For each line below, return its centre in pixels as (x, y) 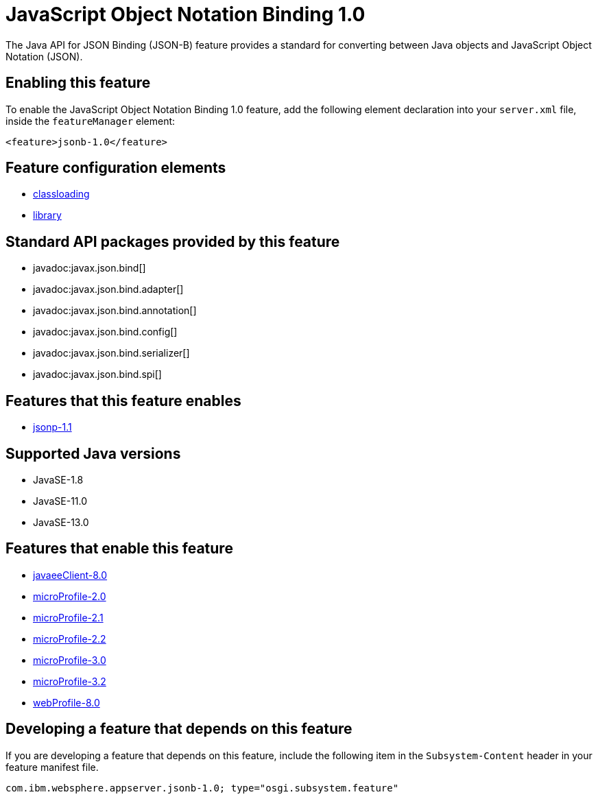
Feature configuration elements (116, 168)
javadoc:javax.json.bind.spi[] (97, 374)
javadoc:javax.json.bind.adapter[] (108, 289)
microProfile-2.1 (68, 617)
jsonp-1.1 (52, 427)
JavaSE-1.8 (58, 479)
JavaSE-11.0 (60, 501)
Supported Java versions (93, 453)
